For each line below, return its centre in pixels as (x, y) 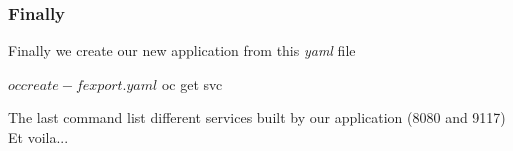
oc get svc (192, 83)
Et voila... (38, 137)
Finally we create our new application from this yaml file (182, 50)
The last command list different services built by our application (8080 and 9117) (257, 117)
